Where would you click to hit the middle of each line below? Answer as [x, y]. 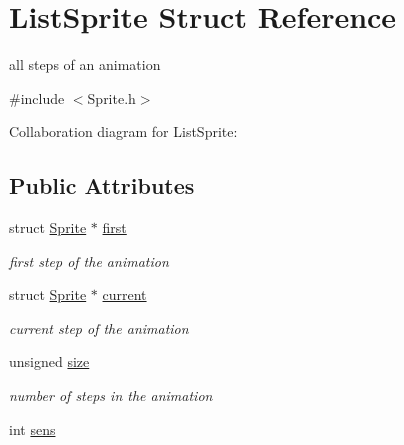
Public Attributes [102, 185]
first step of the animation [89, 260]
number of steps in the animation [111, 395]
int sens [32, 428]
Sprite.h [111, 97]
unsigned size [49, 361]
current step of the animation [99, 327]
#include [37, 97]
